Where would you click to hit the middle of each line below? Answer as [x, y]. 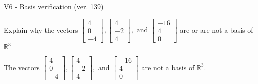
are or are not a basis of [217, 30]
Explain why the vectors [41, 30]
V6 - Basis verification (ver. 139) [54, 6]
